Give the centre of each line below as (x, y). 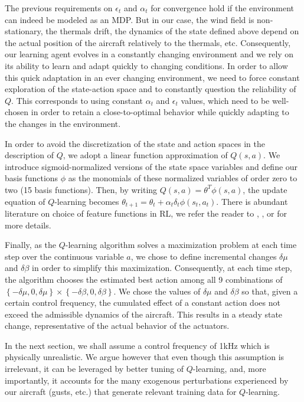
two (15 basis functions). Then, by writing (81, 189)
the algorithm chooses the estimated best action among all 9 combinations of (144, 279)
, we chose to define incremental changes (204, 256)
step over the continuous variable (64, 256)
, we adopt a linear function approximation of (145, 155)
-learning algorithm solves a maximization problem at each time (181, 245)
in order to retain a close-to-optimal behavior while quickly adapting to (160, 112)
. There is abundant (252, 201)
